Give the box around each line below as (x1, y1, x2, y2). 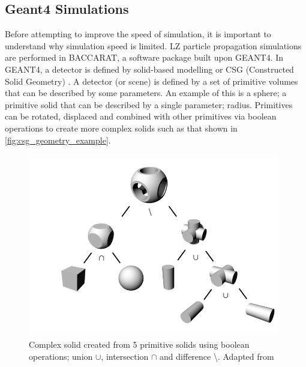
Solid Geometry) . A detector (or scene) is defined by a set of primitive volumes (5, 74, 298, 87)
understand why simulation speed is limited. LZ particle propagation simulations (5, 39, 302, 52)
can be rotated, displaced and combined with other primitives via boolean (5, 110, 277, 123)
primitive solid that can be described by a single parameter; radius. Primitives (5, 98, 293, 111)
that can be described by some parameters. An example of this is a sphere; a (5, 86, 287, 99)
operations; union (29, 350, 93, 362)
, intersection (101, 350, 149, 362)
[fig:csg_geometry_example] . (5, 133, 111, 146)
